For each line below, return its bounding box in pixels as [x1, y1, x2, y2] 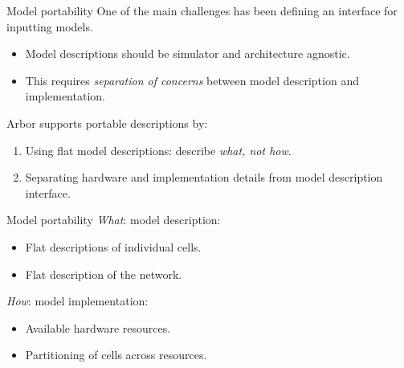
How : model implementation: [6, 292, 149, 309]
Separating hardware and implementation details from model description [25, 169, 383, 186]
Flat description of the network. [25, 265, 182, 282]
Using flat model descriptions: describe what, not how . [25, 141, 292, 158]
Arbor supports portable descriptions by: [6, 114, 208, 131]
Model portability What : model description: [6, 211, 221, 228]
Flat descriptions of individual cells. [25, 238, 202, 255]
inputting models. [6, 18, 93, 35]
